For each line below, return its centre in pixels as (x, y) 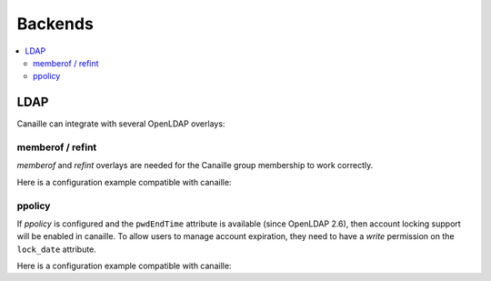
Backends (55, 24)
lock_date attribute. (57, 249)
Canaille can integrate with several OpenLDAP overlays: (121, 124)
